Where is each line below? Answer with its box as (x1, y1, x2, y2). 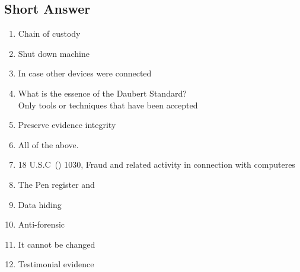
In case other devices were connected (18, 67, 152, 79)
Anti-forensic (18, 218, 65, 231)
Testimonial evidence (18, 258, 94, 270)
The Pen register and (18, 178, 95, 190)
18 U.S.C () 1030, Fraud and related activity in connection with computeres (18, 158, 295, 171)
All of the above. (18, 138, 79, 151)
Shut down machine (18, 47, 90, 59)
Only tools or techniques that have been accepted (18, 98, 198, 111)
